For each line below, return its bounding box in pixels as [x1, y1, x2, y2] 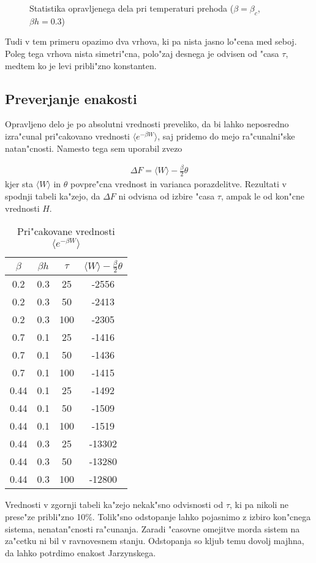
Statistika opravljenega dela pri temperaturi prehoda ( [29, 2, 234, 14]
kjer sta [5, 177, 34, 190]
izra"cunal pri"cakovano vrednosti [5, 129, 130, 142]
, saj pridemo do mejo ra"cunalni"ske [157, 129, 295, 142]
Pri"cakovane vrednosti [17, 224, 115, 239]
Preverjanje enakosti [5, 89, 137, 108]
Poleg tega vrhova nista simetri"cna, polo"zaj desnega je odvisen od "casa [5, 47, 279, 59]
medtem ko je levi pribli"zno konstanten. [5, 59, 157, 72]
